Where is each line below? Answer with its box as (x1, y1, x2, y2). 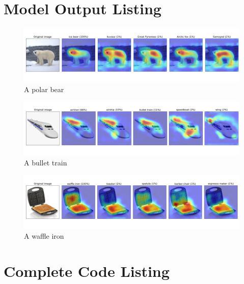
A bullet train (24, 157, 67, 167)
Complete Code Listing (4, 260, 170, 281)
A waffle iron (24, 231, 64, 241)
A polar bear (24, 83, 64, 94)
